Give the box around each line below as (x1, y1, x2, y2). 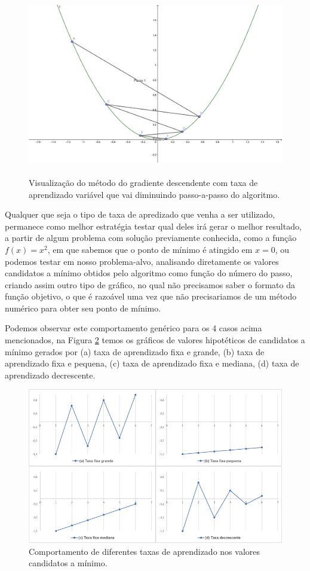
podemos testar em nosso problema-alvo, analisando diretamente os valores (5, 255, 279, 267)
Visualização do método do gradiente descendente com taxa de (29, 176, 258, 188)
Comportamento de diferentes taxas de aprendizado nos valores (29, 545, 260, 557)
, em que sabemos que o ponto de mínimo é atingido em (47, 243, 253, 255)
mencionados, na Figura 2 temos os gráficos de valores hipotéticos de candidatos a (5, 334, 305, 346)
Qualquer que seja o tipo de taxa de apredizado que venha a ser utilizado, (5, 208, 275, 221)
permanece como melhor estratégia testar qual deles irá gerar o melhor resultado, (5, 219, 302, 232)
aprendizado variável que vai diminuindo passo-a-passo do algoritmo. (29, 188, 280, 200)
